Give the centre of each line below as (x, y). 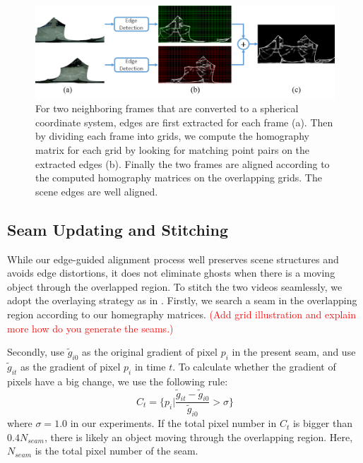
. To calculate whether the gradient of (254, 366)
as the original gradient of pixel (150, 352)
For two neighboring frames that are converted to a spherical (167, 108)
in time (150, 366)
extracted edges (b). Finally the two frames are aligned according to (183, 163)
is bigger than (323, 423)
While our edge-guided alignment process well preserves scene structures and (173, 259)
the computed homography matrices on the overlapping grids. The (179, 178)
